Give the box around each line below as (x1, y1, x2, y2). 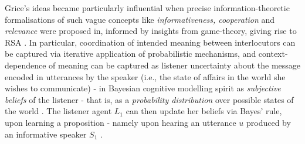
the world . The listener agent (5, 105, 112, 117)
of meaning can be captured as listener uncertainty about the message (49, 59, 301, 71)
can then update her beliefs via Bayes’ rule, (126, 105, 282, 117)
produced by (246, 116, 291, 128)
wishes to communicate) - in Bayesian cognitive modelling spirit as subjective (5, 82, 281, 94)
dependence (5, 59, 46, 71)
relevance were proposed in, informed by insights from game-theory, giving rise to (5, 25, 297, 37)
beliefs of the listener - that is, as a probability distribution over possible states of (5, 93, 294, 105)
